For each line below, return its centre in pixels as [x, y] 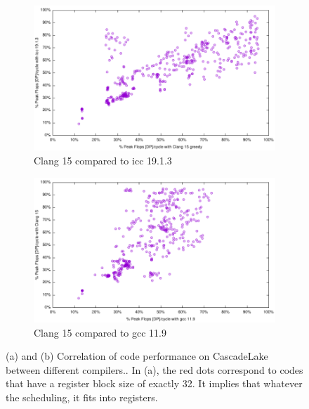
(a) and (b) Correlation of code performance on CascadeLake [137, 356]
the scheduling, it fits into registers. [82, 397]
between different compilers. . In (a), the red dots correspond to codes [154, 369]
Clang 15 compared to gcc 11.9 [100, 332]
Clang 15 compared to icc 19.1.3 [103, 160]
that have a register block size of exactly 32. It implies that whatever [154, 383]
